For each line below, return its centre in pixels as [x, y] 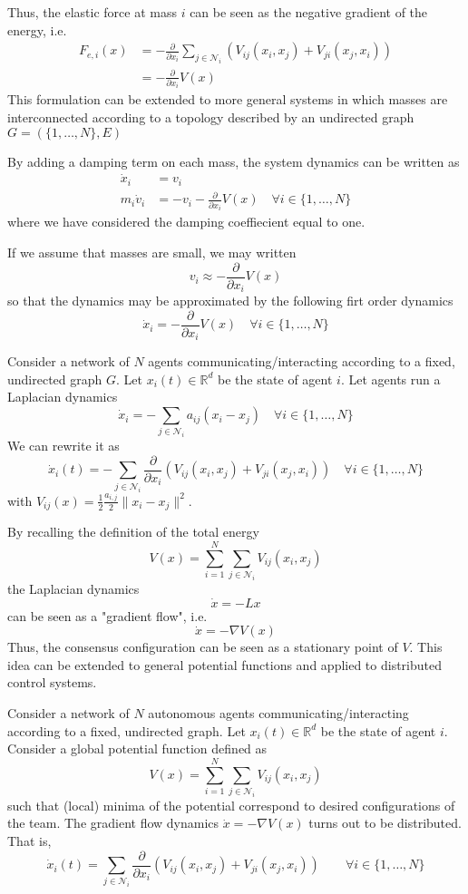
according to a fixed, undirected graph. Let [127, 730]
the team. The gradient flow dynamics [113, 823]
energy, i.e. [37, 29]
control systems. [52, 682]
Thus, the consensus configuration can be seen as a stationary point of [203, 647]
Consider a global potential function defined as [137, 748]
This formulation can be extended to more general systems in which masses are [228, 99]
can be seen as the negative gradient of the [309, 12]
